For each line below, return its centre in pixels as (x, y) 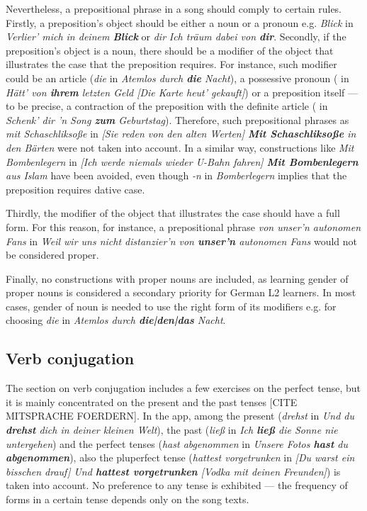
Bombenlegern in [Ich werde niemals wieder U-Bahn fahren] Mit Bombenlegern (182, 161)
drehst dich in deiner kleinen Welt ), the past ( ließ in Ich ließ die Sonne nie (172, 430)
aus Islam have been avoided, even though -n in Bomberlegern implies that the (176, 175)
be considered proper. (52, 255)
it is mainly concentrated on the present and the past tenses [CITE (152, 401)
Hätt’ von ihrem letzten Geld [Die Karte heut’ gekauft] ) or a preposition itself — (182, 92)
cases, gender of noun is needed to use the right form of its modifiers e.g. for (171, 306)
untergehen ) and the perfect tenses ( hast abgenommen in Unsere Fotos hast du (177, 443)
